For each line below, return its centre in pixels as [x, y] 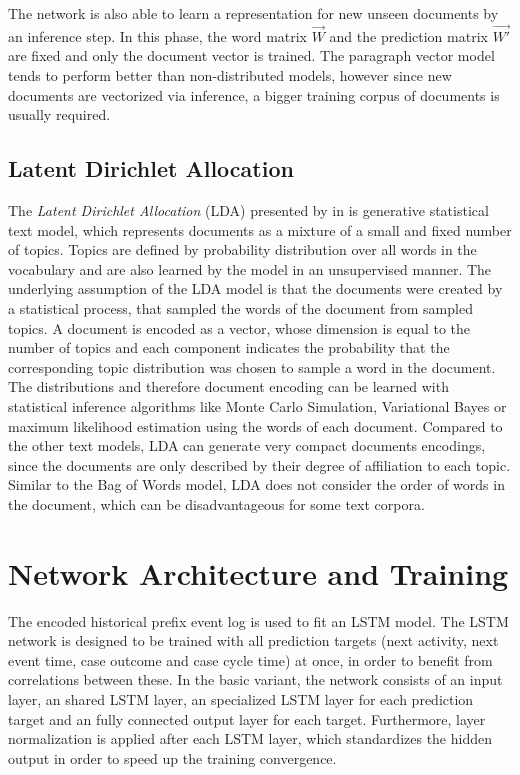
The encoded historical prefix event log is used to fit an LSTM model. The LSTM [258, 620]
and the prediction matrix [408, 35]
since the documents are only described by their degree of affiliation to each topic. [259, 464]
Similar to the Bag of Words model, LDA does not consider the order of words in [256, 484]
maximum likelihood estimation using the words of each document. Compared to [255, 425]
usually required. [59, 114]
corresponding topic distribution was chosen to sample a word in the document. [252, 366]
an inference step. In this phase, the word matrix [158, 35]
